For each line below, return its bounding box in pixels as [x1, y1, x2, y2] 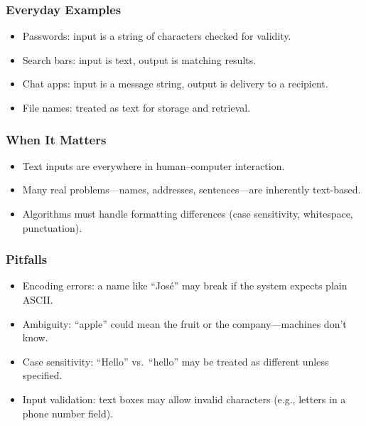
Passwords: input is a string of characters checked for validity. [22, 28, 291, 43]
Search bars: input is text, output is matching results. [22, 52, 257, 67]
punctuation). [22, 220, 82, 235]
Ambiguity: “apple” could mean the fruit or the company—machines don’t [22, 316, 347, 331]
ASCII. [22, 292, 53, 307]
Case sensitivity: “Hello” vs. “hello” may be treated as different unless [22, 353, 329, 368]
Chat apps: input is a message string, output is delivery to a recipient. [22, 76, 328, 91]
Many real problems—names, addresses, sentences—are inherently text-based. [22, 182, 361, 197]
